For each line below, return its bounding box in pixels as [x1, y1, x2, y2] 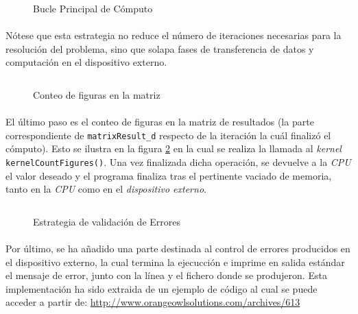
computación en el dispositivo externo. [5, 55, 167, 69]
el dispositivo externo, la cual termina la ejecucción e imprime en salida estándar [5, 254, 345, 269]
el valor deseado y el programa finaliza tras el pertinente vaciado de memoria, [5, 168, 332, 182]
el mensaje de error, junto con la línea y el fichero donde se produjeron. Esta [5, 268, 327, 282]
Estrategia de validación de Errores [33, 214, 180, 228]
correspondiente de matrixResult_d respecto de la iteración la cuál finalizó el [5, 128, 331, 142]
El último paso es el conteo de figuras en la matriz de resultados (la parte [5, 114, 314, 129]
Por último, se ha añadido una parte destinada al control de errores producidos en [5, 241, 350, 256]
